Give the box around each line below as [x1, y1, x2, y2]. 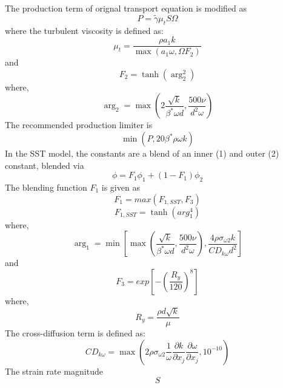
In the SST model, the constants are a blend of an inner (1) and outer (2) [5, 147, 279, 160]
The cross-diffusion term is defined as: [5, 327, 145, 339]
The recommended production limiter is [5, 118, 153, 131]
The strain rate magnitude [5, 364, 103, 377]
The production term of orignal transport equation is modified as [5, 2, 247, 14]
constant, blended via [5, 158, 84, 171]
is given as [101, 181, 140, 194]
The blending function [5, 181, 87, 194]
